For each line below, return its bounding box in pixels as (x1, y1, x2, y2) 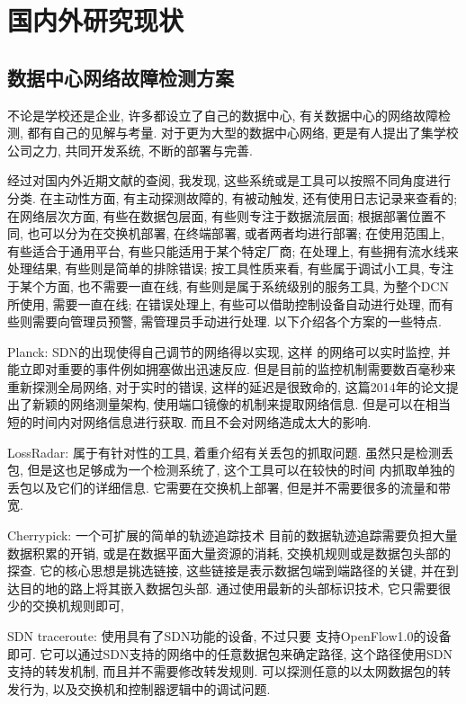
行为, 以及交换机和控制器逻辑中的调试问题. (19, 679, 271, 698)
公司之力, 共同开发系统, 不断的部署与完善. (7, 140, 253, 159)
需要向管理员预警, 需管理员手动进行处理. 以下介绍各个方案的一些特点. (31, 312, 442, 331)
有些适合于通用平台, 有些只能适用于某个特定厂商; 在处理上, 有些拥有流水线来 (7, 241, 459, 260)
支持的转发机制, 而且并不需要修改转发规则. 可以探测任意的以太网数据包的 (7, 662, 439, 681)
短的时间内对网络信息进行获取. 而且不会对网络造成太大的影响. (7, 413, 372, 432)
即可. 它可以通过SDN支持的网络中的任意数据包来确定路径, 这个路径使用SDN (7, 644, 453, 663)
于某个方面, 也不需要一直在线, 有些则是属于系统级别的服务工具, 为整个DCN (7, 276, 449, 295)
